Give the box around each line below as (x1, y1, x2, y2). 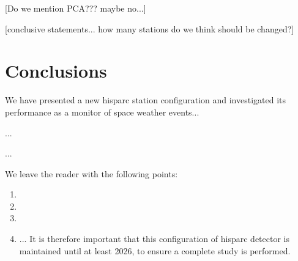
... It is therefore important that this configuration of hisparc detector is (19, 232, 289, 245)
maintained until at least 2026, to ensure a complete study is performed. (19, 244, 291, 257)
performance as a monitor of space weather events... (5, 105, 199, 118)
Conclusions (5, 58, 107, 83)
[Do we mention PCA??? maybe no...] (5, 2, 146, 14)
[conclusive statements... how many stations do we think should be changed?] (5, 22, 294, 35)
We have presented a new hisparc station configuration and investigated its (5, 94, 286, 106)
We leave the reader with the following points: (5, 167, 178, 180)
